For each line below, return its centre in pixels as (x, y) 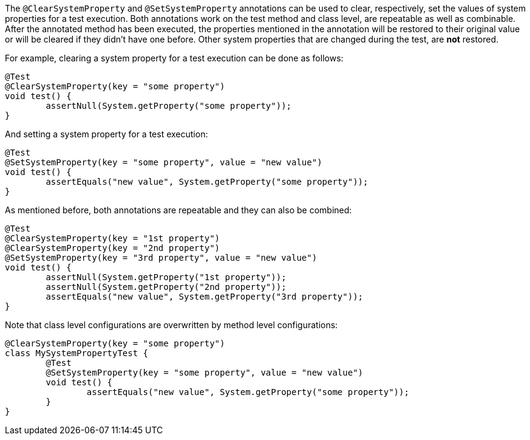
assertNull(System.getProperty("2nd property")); (166, 287)
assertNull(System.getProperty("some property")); (169, 106)
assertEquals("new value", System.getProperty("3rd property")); (205, 297)
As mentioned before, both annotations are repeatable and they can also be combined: (178, 210)
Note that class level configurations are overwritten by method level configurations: (172, 325)
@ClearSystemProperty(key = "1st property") (113, 238)
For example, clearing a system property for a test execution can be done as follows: (174, 58)
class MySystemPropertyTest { (77, 353)
